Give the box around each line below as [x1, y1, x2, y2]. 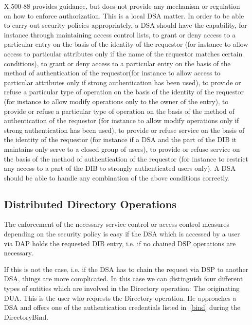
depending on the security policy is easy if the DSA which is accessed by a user [4, 229, 240, 239]
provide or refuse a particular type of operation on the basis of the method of [4, 106, 234, 116]
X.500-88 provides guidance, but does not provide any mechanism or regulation [4, 1, 240, 11]
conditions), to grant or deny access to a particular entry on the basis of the [4, 58, 231, 68]
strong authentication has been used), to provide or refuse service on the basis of [4, 125, 245, 135]
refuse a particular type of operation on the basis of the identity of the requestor [4, 87, 244, 97]
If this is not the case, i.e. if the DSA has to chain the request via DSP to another [4, 264, 249, 274]
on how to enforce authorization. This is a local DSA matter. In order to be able [4, 10, 244, 20]
